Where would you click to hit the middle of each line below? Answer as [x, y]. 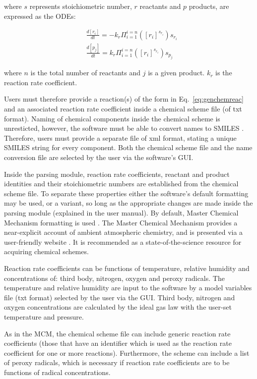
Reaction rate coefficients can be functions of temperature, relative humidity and [127, 268]
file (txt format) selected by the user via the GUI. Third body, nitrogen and [120, 297]
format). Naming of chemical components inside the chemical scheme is [112, 118]
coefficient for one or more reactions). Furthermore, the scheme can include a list [127, 352]
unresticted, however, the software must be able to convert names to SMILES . [124, 128]
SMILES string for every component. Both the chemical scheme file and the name [128, 147]
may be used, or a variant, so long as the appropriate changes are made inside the [128, 203]
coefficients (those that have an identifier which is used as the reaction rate [118, 343]
